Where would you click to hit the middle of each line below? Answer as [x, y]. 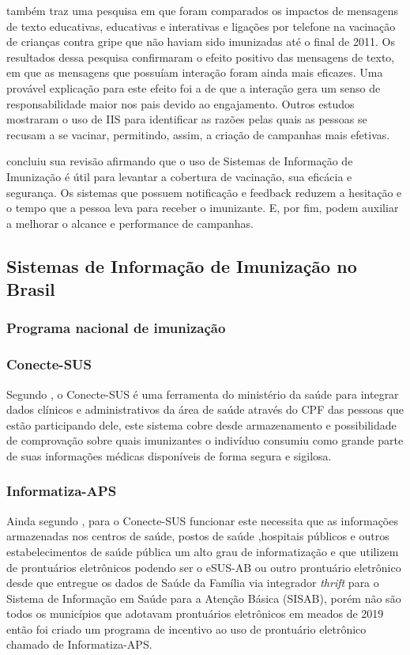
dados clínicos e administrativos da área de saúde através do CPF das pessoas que [205, 409]
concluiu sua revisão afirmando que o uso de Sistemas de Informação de [180, 161]
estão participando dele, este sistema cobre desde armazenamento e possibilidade [201, 424]
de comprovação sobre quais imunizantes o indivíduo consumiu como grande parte [205, 440]
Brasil [31, 289]
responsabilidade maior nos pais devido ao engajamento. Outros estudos [181, 103]
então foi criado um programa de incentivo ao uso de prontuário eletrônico [186, 628]
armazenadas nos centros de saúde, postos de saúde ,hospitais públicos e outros [198, 536]
